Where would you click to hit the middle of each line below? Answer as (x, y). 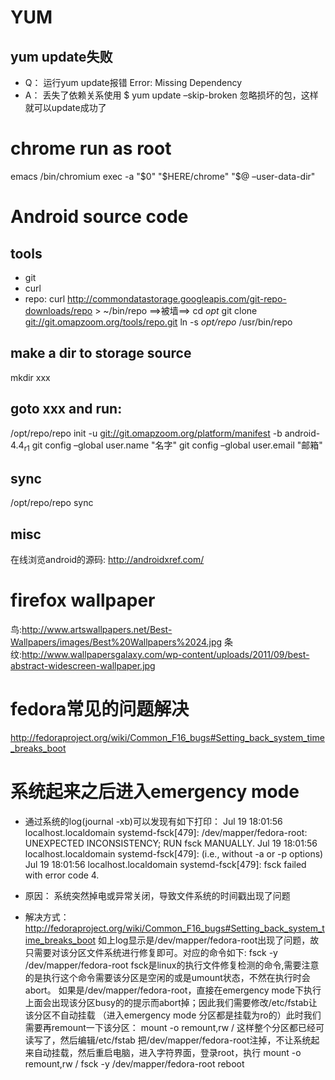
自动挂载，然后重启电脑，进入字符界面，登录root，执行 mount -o (167, 1052)
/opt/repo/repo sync (52, 503)
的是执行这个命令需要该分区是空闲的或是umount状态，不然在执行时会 (167, 977)
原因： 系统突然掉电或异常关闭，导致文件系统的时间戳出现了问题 (157, 895)
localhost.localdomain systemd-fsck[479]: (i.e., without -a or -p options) (174, 853)
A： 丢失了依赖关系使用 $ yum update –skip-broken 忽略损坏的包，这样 (171, 95)
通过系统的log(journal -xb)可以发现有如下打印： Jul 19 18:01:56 (153, 821)
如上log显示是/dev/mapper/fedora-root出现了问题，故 (209, 940)
